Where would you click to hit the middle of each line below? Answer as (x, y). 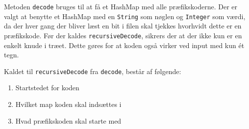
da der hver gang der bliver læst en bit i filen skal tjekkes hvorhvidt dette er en (123, 26)
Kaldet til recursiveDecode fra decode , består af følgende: (93, 71)
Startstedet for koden (47, 88)
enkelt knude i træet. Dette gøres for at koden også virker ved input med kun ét (124, 45)
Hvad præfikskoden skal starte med (68, 120)
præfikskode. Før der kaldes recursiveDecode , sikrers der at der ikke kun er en (123, 35)
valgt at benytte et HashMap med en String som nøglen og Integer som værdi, (125, 16)
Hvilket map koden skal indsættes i (68, 104)
